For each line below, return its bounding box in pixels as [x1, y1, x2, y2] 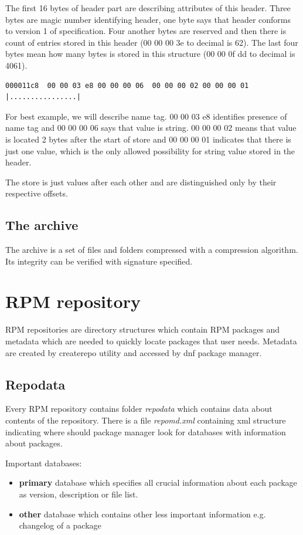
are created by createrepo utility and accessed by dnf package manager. [5, 346, 262, 358]
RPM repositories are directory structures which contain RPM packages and [5, 323, 280, 336]
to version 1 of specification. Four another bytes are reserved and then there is [5, 25, 287, 37]
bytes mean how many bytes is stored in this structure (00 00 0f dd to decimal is [5, 48, 295, 60]
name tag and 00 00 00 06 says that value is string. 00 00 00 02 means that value [5, 121, 297, 134]
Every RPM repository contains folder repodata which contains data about [5, 402, 273, 415]
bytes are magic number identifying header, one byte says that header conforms [5, 13, 291, 25]
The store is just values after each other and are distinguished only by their [5, 175, 277, 188]
